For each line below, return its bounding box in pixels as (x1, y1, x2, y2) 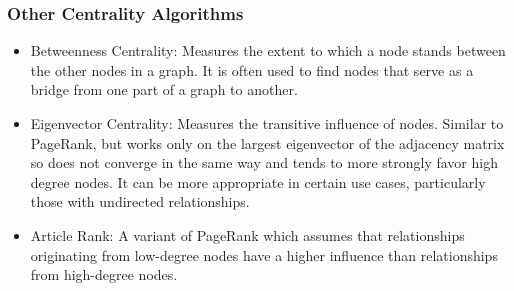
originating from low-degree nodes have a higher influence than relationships (30, 244, 498, 265)
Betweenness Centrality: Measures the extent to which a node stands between (30, 40, 506, 61)
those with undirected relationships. (30, 191, 250, 212)
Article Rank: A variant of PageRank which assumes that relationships (30, 224, 465, 245)
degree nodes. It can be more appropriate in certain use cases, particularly (30, 171, 486, 192)
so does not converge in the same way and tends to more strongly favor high (30, 152, 498, 173)
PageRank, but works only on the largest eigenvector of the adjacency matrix (30, 132, 505, 153)
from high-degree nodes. (30, 264, 178, 285)
